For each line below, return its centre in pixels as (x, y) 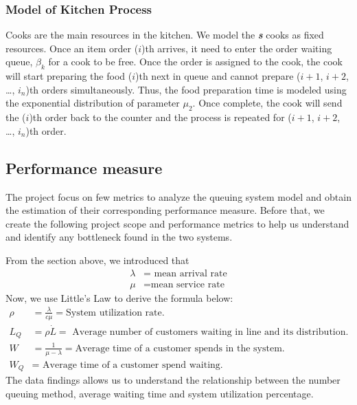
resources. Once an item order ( (72, 48)
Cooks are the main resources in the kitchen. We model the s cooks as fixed (165, 35)
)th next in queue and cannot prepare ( (218, 76)
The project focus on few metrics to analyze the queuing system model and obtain (178, 196)
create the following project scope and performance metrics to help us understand (177, 223)
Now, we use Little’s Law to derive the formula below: (119, 297)
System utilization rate (114, 313)
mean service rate (187, 284)
